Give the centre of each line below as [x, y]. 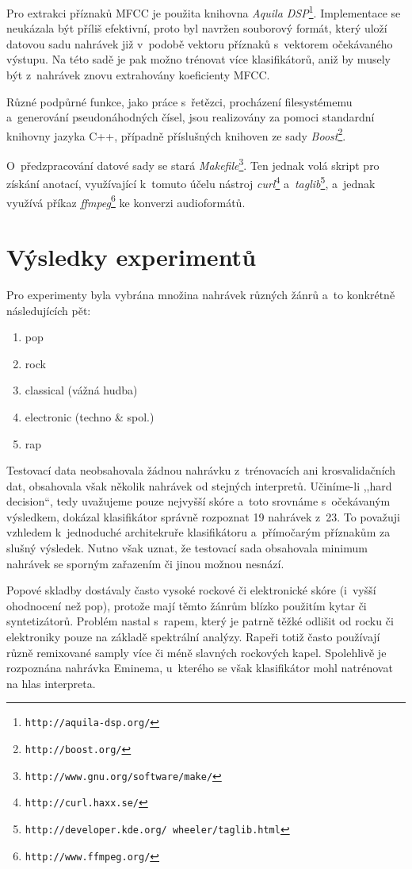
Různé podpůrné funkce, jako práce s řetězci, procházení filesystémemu [179, 101]
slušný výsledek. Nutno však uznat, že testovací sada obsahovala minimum [187, 548]
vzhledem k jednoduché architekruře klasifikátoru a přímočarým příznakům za [198, 532]
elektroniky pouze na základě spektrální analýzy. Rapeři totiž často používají [193, 637]
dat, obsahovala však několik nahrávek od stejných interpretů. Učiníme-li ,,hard [199, 485]
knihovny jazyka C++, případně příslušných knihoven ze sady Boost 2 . [176, 134]
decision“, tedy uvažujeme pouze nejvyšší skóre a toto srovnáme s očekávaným [198, 501]
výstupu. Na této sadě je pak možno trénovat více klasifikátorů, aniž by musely [198, 59]
